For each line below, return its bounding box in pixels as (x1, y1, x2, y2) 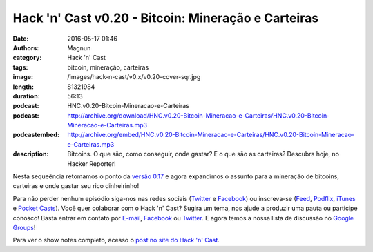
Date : (12, 34, 29, 43)
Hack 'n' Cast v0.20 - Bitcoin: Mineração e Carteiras (12, 10, 319, 25)
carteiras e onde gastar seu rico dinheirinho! (12, 182, 140, 190)
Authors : (12, 43, 39, 52)
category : (12, 54, 42, 62)
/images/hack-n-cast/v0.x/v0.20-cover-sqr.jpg (67, 73, 201, 81)
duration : (12, 92, 41, 100)
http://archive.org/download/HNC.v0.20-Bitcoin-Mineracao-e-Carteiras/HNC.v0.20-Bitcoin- (67, 111, 330, 120)
